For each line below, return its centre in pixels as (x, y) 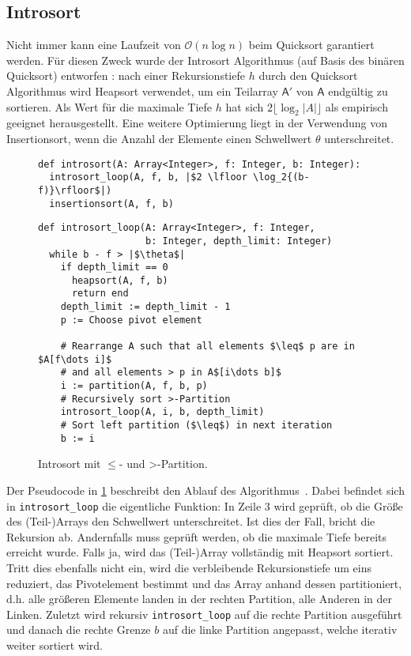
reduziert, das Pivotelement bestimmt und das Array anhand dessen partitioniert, (204, 583)
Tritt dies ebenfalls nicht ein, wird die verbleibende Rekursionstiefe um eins (189, 567)
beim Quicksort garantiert (311, 45)
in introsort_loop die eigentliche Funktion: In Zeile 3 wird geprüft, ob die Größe (205, 505)
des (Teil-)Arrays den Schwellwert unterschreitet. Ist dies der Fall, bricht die (191, 521)
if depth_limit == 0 (114, 268)
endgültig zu (358, 90)
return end (100, 294)
